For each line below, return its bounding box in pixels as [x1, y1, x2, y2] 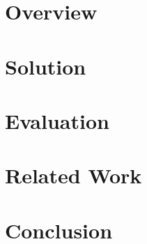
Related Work [5, 161, 142, 190]
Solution [5, 52, 86, 80]
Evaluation [5, 106, 109, 135]
